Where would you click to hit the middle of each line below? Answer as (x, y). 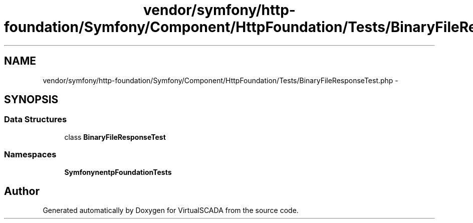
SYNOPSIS (31, 100)
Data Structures (36, 120)
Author (22, 191)
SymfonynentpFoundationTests (118, 172)
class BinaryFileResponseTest (115, 137)
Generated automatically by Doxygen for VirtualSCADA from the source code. (171, 210)
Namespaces (30, 155)
